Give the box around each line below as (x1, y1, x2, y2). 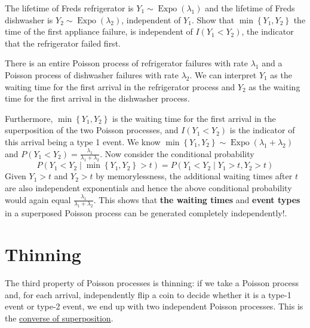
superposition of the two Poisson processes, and (5, 124, 179, 136)
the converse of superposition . (5, 311, 113, 324)
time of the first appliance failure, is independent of (5, 25, 193, 38)
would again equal (5, 193, 71, 206)
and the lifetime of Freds (205, 2, 295, 14)
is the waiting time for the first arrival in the (112, 112, 276, 124)
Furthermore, (5, 112, 53, 124)
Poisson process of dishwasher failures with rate (5, 68, 179, 81)
